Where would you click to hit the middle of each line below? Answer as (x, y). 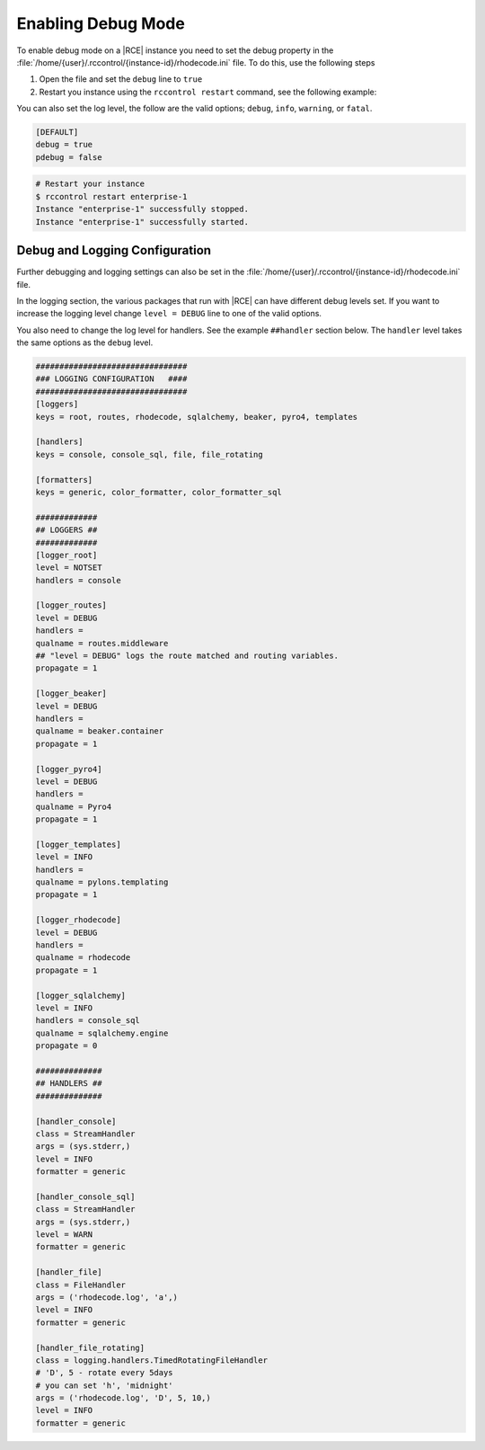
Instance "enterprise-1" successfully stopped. (142, 209)
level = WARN (64, 1235)
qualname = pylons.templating (102, 882)
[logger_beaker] (71, 694)
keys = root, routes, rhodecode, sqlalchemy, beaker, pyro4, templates (197, 417)
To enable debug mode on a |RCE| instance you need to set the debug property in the (175, 50)
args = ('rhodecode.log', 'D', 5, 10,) (123, 1398)
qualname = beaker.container (100, 731)
